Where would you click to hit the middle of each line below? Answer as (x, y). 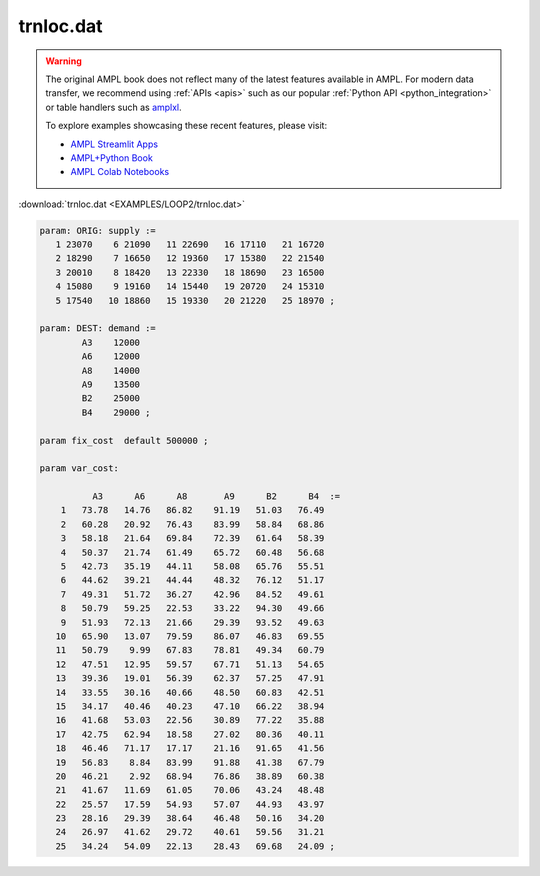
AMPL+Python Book (112, 157)
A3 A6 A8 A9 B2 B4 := (216, 496)
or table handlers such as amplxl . (113, 107)
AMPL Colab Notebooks (120, 172)
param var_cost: (79, 468)
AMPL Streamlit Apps (114, 144)
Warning (63, 61)
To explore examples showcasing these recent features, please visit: (186, 126)
